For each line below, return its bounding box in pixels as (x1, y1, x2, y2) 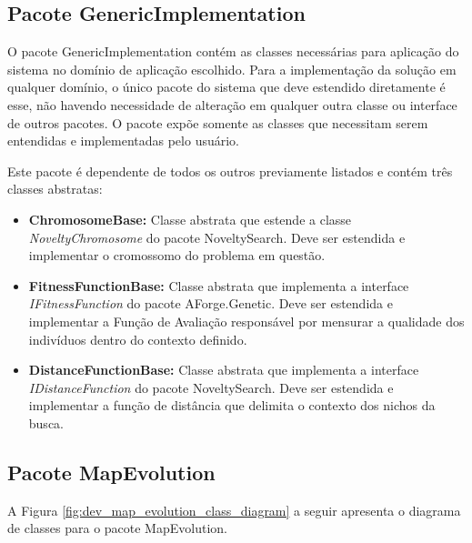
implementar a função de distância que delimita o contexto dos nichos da (28, 396, 436, 415)
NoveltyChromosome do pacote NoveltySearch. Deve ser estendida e (28, 227, 406, 246)
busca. (28, 413, 64, 432)
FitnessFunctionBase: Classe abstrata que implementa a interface (28, 276, 409, 295)
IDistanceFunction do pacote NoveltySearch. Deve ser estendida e (28, 377, 394, 397)
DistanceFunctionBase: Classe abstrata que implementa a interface (28, 360, 419, 379)
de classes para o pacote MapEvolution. (7, 518, 227, 538)
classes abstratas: (7, 179, 103, 198)
